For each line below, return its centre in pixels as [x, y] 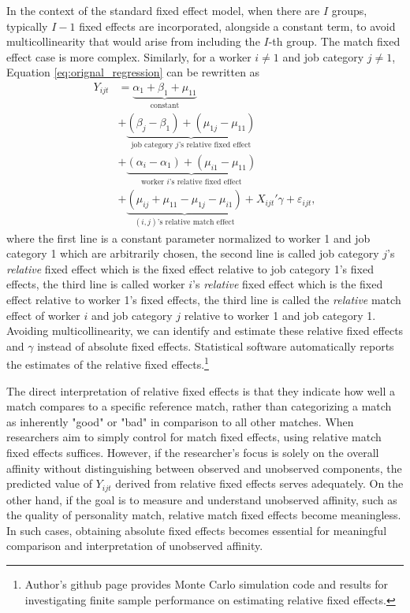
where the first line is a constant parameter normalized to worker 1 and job [188, 238]
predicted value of [49, 483]
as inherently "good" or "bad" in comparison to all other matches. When [180, 421]
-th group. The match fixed [334, 41]
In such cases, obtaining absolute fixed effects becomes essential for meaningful [197, 530]
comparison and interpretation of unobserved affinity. [135, 546]
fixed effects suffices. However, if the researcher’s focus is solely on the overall [193, 453]
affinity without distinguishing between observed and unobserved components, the [204, 468]
